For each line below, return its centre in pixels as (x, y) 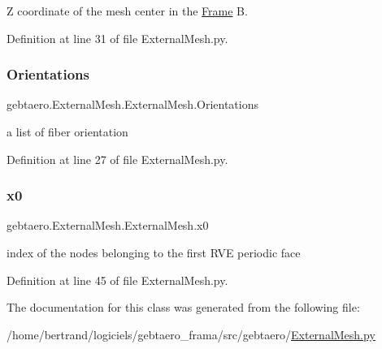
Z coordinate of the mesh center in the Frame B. (127, 11)
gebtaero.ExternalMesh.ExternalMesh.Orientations (133, 104)
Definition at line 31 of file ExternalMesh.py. (117, 38)
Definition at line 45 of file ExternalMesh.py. (117, 280)
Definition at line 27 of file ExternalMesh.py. (117, 159)
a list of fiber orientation (67, 131)
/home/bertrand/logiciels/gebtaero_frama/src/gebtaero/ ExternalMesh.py (191, 334)
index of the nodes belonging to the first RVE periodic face (154, 252)
